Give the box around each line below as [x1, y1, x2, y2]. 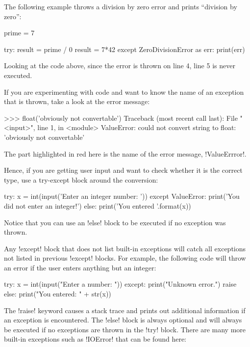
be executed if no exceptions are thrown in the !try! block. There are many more [4, 324, 246, 334]
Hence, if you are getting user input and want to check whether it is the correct [4, 165, 243, 175]
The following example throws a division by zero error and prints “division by [4, 1, 237, 11]
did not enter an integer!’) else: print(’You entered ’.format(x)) [4, 200, 191, 211]
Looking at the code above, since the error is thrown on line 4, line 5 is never [4, 60, 235, 71]
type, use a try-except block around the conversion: [4, 174, 158, 185]
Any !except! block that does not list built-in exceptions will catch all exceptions [4, 243, 246, 253]
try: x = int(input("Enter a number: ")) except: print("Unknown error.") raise [4, 279, 237, 289]
